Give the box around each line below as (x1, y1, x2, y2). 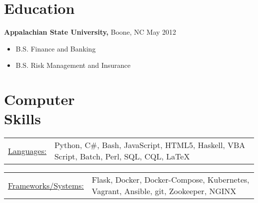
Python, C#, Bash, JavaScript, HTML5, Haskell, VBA (54, 139, 246, 151)
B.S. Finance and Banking (15, 43, 96, 53)
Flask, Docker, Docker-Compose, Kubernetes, (92, 174, 250, 186)
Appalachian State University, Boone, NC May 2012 (4, 27, 176, 37)
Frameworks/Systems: (8, 179, 84, 191)
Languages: (8, 145, 47, 156)
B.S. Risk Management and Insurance (15, 60, 130, 70)
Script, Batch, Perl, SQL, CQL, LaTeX (54, 151, 190, 162)
